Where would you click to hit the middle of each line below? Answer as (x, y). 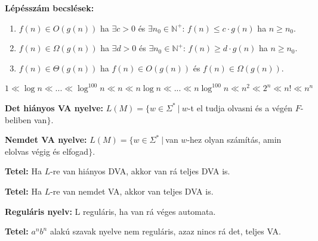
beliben (18, 119)
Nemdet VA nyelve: (46, 140)
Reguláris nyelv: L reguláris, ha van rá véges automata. (110, 211)
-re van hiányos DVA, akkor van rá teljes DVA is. (140, 171)
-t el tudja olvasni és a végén (240, 107)
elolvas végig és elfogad (47, 151)
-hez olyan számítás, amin (234, 140)
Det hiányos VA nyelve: (54, 107)
